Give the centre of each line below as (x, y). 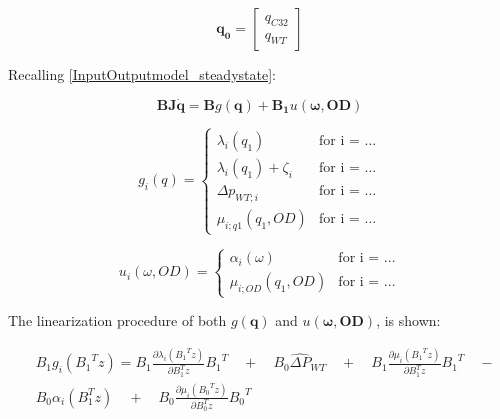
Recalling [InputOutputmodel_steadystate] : (142, 74)
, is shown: (408, 320)
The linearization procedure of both (117, 320)
